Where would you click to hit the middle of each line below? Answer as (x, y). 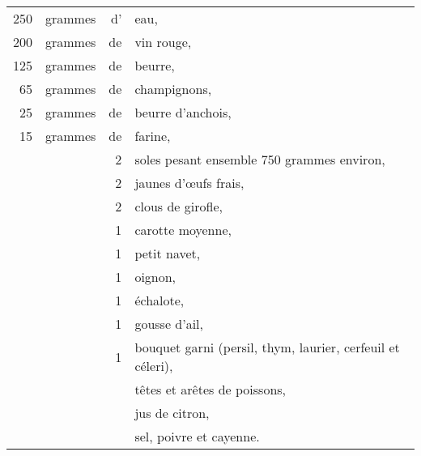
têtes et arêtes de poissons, (210, 389)
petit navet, (168, 253)
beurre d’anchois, (183, 112)
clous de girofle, (179, 206)
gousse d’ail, (169, 324)
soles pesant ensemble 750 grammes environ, (260, 159)
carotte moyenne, (183, 230)
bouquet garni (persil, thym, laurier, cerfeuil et (267, 347)
